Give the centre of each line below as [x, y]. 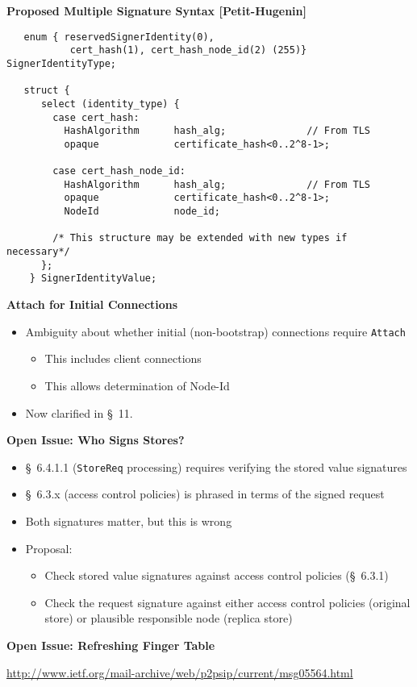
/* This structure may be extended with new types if [200, 238]
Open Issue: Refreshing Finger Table [111, 645]
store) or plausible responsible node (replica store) [169, 618]
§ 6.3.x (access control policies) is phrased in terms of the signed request [205, 494]
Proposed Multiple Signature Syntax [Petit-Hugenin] [156, 10]
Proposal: [49, 548]
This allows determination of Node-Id [137, 385]
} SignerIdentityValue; [93, 279]
